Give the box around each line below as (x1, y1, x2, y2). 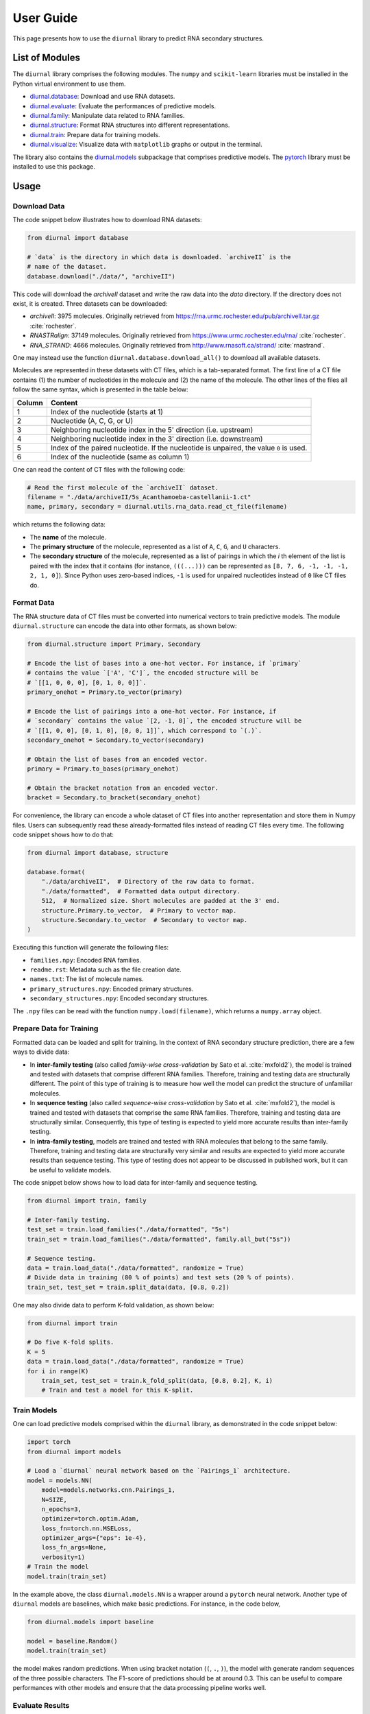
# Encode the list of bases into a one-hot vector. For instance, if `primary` (27, 659, 302, 667)
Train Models (12, 1405, 58, 1415)
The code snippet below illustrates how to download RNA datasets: (12, 216, 202, 224)
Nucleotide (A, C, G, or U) (50, 415, 134, 425)
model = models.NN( (27, 1476, 92, 1484)
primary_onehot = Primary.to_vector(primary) (27, 688, 183, 696)
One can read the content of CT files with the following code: (12, 465, 185, 473)
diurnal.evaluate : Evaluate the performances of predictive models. (29, 101, 216, 110)
